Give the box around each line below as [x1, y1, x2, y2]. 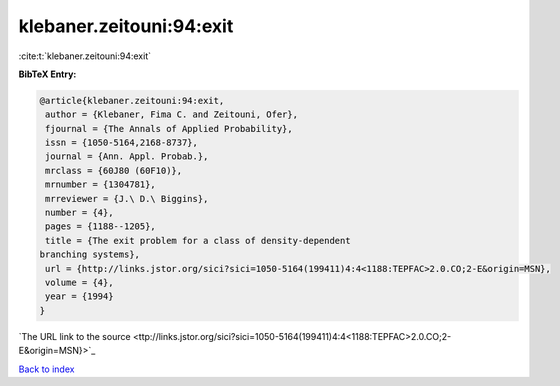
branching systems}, [39, 249, 140, 260]
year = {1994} [45, 291, 114, 302]
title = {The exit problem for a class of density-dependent [45, 235, 351, 246]
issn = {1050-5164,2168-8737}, [45, 137, 199, 149]
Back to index [18, 363, 75, 375]
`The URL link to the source [18, 330, 131, 342]
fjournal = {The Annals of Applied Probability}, [45, 123, 294, 134]
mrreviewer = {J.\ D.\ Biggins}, [45, 193, 209, 204]
